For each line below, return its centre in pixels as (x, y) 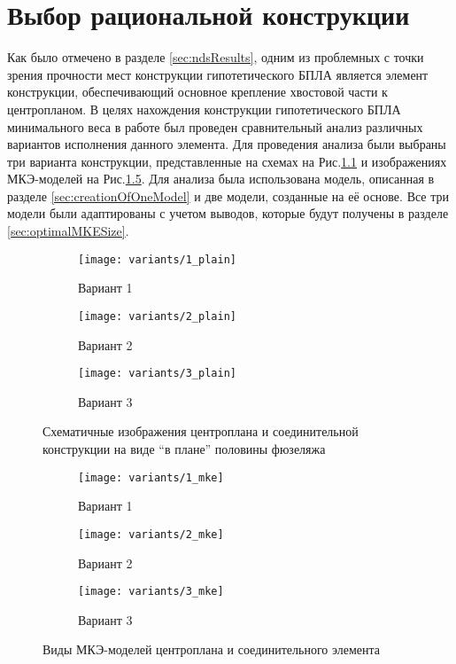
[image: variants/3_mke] (151, 592)
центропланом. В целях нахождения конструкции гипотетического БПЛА (204, 109)
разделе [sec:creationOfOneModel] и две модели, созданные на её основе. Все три (228, 195)
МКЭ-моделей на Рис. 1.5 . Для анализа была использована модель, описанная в (221, 179)
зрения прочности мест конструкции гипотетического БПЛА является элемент (218, 74)
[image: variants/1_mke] (151, 477)
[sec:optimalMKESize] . (68, 231)
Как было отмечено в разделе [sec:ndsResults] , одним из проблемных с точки (216, 57)
